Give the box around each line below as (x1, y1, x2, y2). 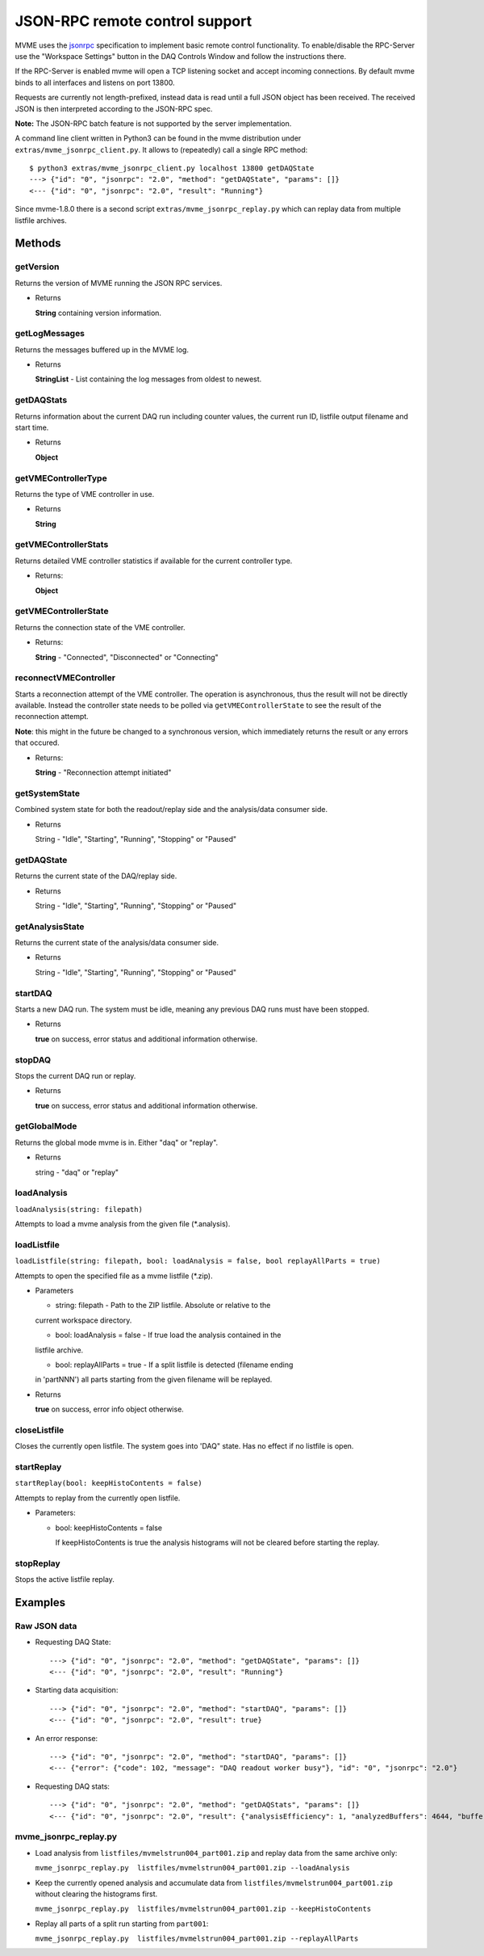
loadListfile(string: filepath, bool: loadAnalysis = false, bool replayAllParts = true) (15, 1256, 381, 1266)
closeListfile (15, 1424, 65, 1436)
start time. (15, 423, 49, 432)
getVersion (15, 261, 60, 272)
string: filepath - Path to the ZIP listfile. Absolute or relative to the (55, 1301, 271, 1310)
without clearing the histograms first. (35, 1889, 158, 1899)
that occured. (15, 738, 60, 747)
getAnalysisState (15, 921, 85, 932)
